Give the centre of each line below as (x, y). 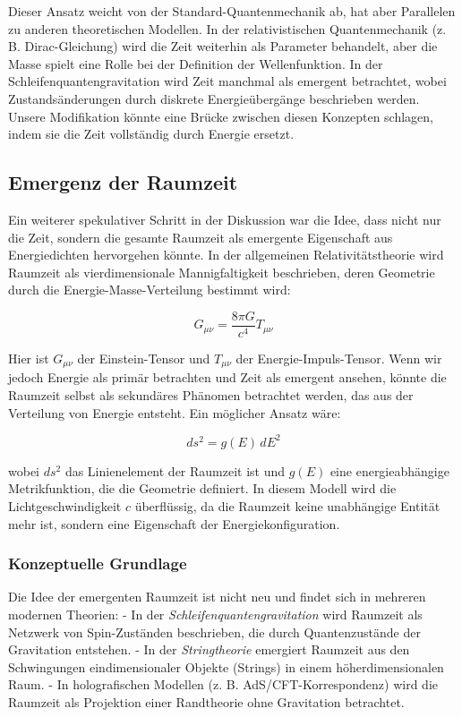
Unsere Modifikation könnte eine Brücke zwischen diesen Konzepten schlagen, (221, 116)
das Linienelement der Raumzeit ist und (175, 470)
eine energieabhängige (389, 470)
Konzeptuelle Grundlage (98, 563)
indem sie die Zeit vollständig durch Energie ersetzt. (151, 134)
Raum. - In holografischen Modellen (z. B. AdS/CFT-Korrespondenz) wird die (223, 684)
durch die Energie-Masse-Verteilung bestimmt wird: (150, 290)
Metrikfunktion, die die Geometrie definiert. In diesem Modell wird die (202, 488)
